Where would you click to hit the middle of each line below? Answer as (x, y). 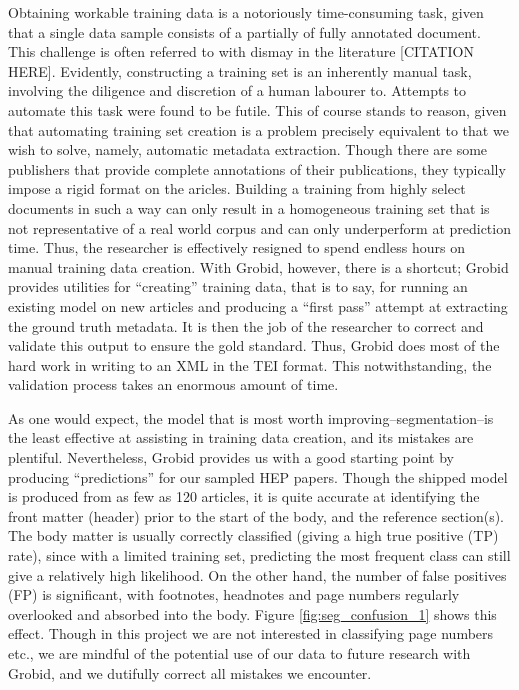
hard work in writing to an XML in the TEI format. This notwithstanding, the (250, 364)
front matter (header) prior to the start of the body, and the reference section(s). (256, 515)
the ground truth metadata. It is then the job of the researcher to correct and (246, 325)
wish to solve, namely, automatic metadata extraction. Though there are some (248, 149)
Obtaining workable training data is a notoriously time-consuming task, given (246, 12)
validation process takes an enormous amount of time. (173, 384)
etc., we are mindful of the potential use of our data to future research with (239, 653)
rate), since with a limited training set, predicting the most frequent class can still (259, 555)
